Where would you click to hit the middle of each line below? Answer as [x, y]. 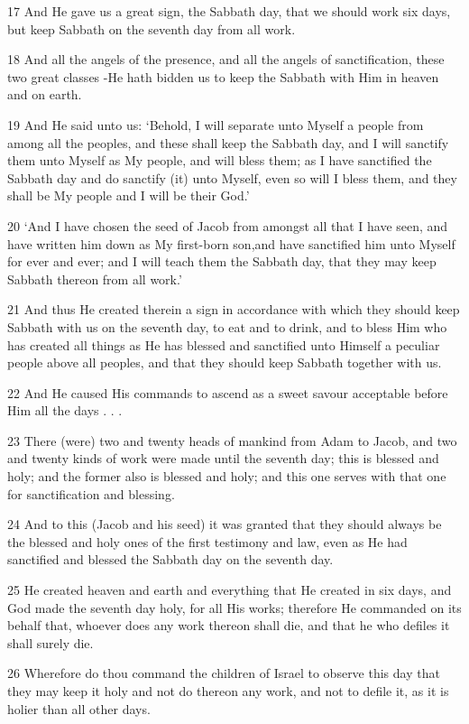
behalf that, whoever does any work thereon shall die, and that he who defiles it [229, 625]
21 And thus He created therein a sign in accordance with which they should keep [234, 309]
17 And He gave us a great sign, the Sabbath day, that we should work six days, [229, 11]
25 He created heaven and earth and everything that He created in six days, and [230, 590]
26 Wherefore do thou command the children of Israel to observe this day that [224, 673]
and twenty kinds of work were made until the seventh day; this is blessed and [223, 458]
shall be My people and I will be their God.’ [129, 195]
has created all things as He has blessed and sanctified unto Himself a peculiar [224, 344]
